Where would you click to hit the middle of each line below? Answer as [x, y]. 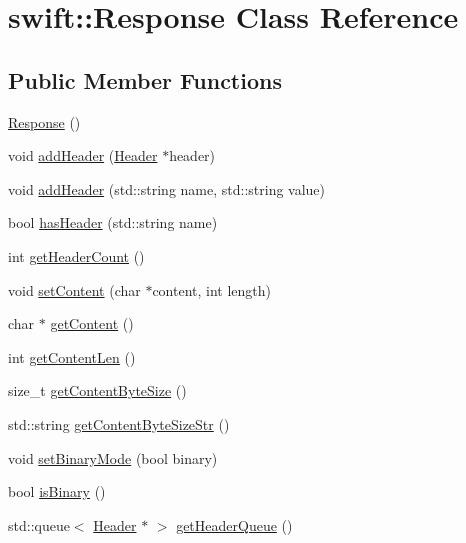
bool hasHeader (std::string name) [113, 222]
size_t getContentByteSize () [97, 390]
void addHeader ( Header [83, 155]
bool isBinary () [57, 491]
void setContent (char [74, 289]
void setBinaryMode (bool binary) [113, 457]
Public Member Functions [145, 79]
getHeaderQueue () [234, 524]
